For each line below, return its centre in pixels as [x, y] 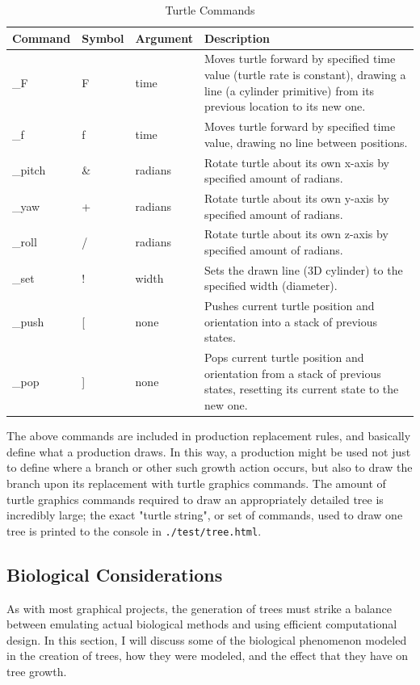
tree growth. [37, 671]
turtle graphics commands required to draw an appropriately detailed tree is [195, 499]
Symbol [103, 38]
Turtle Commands [210, 10]
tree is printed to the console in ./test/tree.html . [134, 530]
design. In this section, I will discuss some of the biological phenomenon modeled [207, 639]
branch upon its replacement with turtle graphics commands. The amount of [196, 483]
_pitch [29, 170]
